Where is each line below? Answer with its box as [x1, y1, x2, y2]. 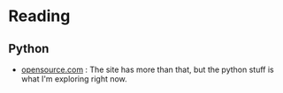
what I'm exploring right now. [20, 74, 127, 84]
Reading [8, 6, 71, 26]
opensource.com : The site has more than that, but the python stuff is [20, 64, 275, 75]
